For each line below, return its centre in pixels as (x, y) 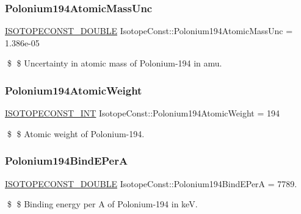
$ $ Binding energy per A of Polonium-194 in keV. (102, 204)
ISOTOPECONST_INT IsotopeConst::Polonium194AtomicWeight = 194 (142, 113)
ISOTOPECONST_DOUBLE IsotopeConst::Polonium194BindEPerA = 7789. (151, 183)
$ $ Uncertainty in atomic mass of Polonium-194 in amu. (114, 63)
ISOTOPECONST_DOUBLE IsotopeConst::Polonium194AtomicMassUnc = (149, 31)
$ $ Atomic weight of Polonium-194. (76, 133)
